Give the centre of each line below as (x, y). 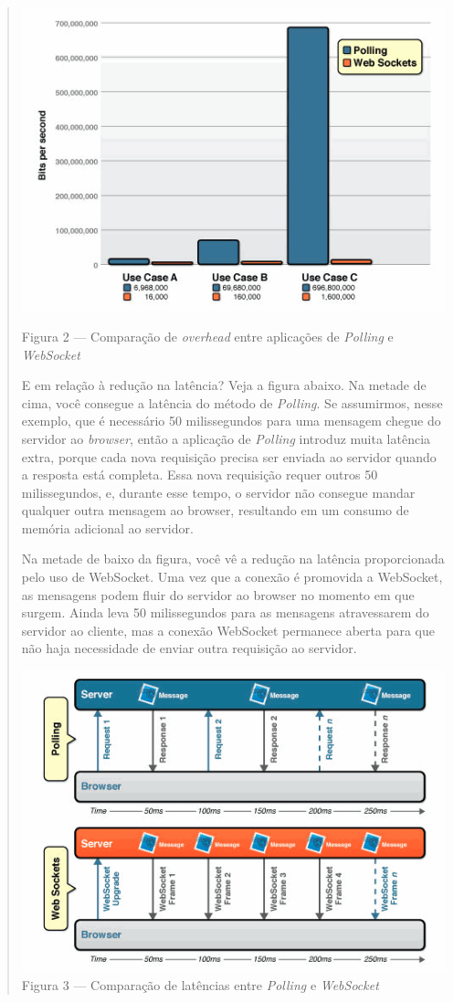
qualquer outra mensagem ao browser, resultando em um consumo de (215, 510)
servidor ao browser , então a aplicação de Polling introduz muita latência (226, 438)
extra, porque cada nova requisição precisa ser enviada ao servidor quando (229, 456)
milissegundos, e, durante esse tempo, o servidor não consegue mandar (218, 492)
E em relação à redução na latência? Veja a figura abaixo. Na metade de (224, 385)
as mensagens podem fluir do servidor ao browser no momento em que (218, 594)
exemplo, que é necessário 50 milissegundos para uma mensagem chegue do (231, 421)
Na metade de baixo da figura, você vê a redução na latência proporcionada (233, 559)
